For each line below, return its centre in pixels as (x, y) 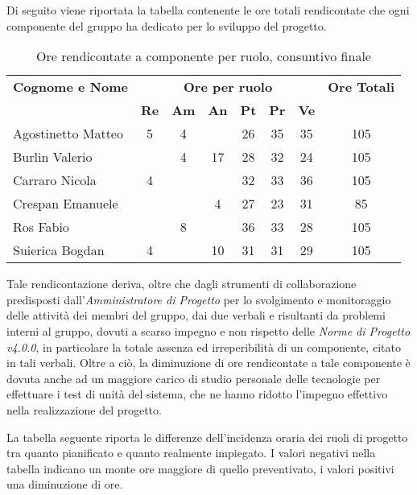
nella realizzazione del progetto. (84, 409)
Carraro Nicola (55, 180)
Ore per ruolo (228, 87)
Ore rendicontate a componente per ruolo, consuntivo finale (204, 56)
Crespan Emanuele (66, 204)
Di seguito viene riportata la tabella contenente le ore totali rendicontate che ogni (208, 10)
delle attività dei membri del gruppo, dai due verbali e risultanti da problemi (196, 315)
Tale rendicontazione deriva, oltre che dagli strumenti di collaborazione (182, 284)
